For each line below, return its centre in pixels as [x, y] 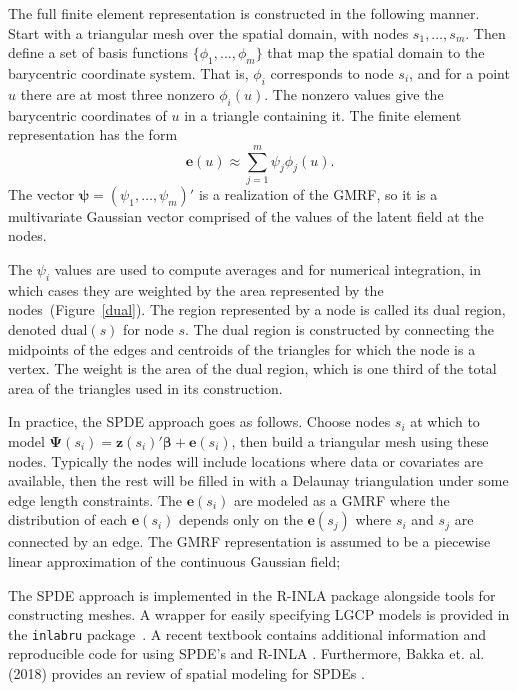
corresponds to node [332, 72]
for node [148, 329]
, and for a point [459, 72]
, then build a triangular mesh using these [360, 441]
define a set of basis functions [98, 52]
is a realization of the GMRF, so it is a [318, 193]
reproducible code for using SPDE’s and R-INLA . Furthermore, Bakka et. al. [246, 653]
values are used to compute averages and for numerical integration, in [267, 269]
